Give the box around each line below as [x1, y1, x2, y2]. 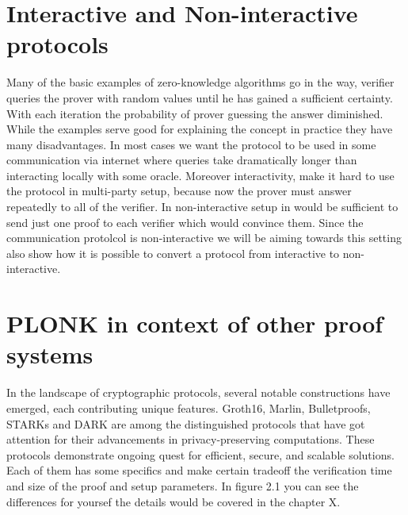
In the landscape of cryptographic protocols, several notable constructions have [6, 384, 391, 401]
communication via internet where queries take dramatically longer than [6, 152, 357, 168]
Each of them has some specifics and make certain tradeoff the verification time [6, 462, 392, 478]
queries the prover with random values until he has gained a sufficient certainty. [6, 89, 393, 106]
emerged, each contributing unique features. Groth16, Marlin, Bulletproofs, [6, 399, 371, 416]
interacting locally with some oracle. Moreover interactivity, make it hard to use [6, 167, 395, 183]
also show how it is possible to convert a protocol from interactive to [6, 244, 340, 261]
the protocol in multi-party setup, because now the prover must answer [6, 183, 352, 199]
